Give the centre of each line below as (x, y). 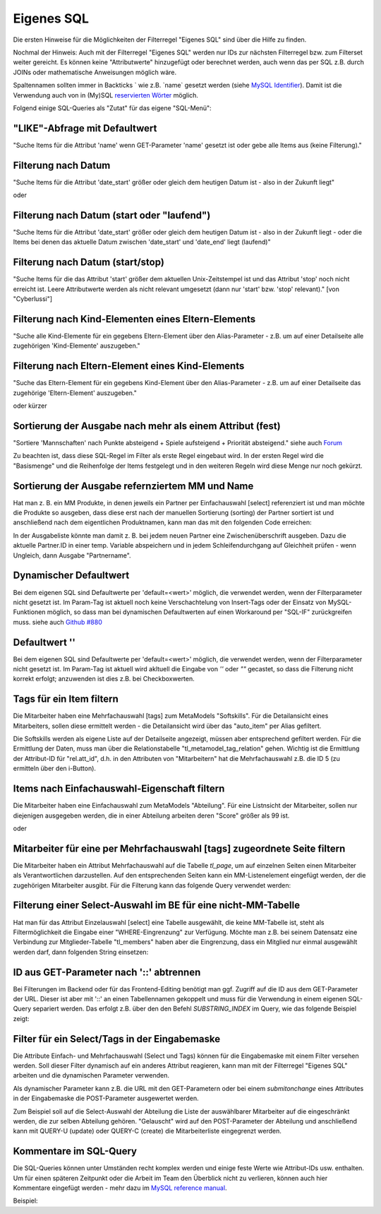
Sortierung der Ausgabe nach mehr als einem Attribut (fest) (147, 426)
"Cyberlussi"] (33, 299)
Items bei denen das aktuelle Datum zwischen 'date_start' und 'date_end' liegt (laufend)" (142, 242)
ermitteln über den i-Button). (55, 768)
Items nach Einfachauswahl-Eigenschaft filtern (119, 789)
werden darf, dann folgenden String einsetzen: (81, 952)
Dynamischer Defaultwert (71, 576)
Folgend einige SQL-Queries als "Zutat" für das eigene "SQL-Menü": (112, 108)
